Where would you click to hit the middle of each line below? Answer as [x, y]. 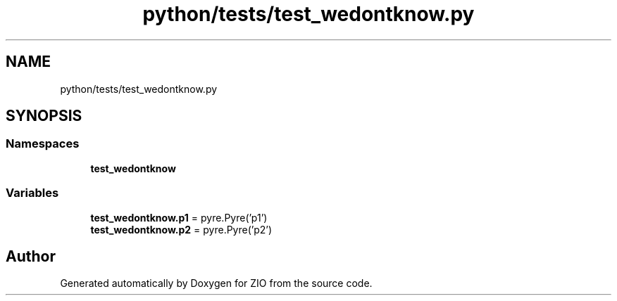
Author [31, 256]
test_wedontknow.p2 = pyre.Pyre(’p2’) [181, 229]
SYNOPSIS [44, 116]
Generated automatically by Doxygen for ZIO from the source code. [216, 283]
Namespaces [43, 144]
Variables [32, 193]
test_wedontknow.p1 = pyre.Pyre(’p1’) [179, 217]
